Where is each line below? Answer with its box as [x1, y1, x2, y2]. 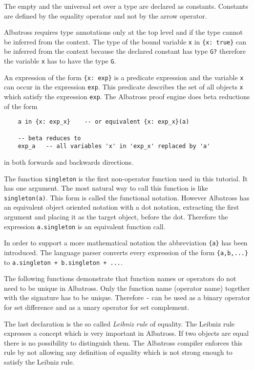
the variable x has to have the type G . [4, 56, 116, 66]
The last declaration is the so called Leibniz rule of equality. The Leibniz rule [4, 318, 235, 328]
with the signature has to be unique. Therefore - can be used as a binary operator [4, 292, 250, 303]
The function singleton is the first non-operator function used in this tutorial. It [4, 173, 248, 183]
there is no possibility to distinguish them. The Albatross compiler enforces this [4, 337, 243, 348]
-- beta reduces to [18, 134, 81, 142]
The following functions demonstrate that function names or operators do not [4, 273, 236, 283]
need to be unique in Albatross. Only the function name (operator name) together [4, 283, 250, 293]
